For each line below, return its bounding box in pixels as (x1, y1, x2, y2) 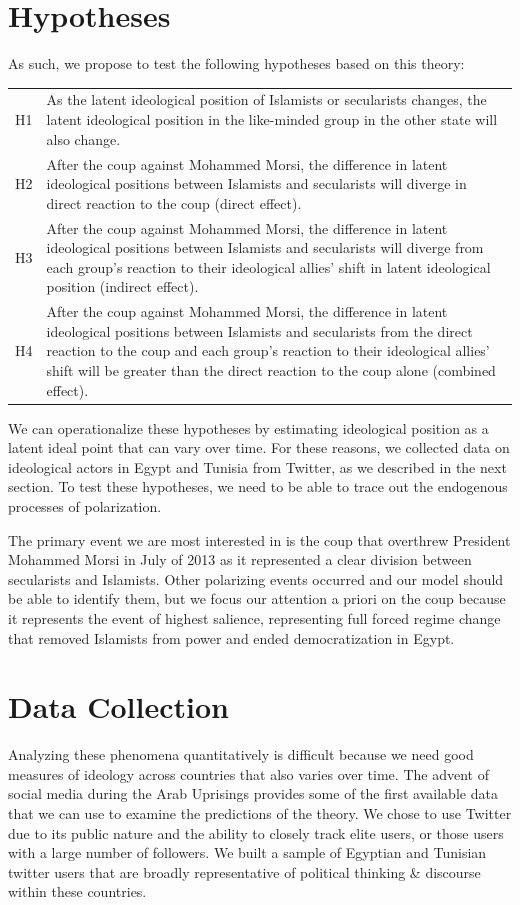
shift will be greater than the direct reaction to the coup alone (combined (46, 359, 496, 380)
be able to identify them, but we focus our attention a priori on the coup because (8, 588, 506, 609)
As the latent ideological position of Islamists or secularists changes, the (46, 89, 487, 110)
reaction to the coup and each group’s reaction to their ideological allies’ (46, 340, 490, 361)
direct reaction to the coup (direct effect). (46, 192, 302, 213)
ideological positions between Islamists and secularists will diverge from (46, 237, 484, 258)
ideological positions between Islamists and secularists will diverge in (46, 173, 467, 194)
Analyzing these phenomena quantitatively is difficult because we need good (8, 744, 474, 765)
